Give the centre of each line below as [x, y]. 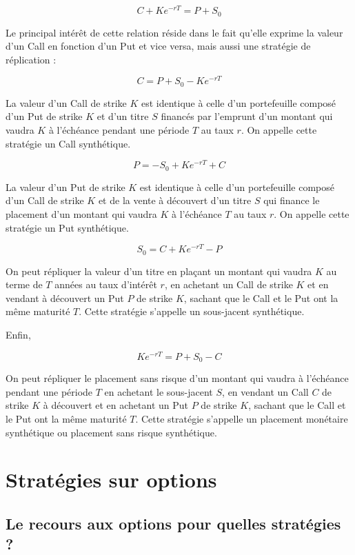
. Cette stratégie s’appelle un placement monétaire [242, 418]
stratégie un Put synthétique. [67, 227]
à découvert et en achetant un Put [116, 405]
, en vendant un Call [265, 391]
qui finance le [292, 200]
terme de [24, 284]
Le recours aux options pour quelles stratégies [173, 523]
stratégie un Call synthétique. [68, 143]
